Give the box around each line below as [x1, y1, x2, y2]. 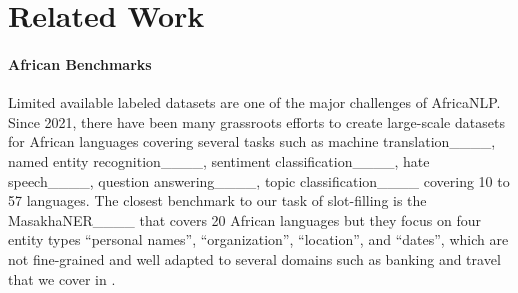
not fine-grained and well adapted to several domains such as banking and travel [8, 248, 501, 269]
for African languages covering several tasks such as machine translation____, [8, 131, 496, 152]
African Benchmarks [8, 53, 152, 74]
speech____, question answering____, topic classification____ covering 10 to [8, 170, 510, 191]
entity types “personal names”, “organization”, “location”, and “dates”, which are [8, 229, 509, 250]
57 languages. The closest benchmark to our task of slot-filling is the [8, 190, 427, 211]
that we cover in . [8, 268, 116, 289]
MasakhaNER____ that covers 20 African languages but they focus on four [8, 209, 481, 230]
